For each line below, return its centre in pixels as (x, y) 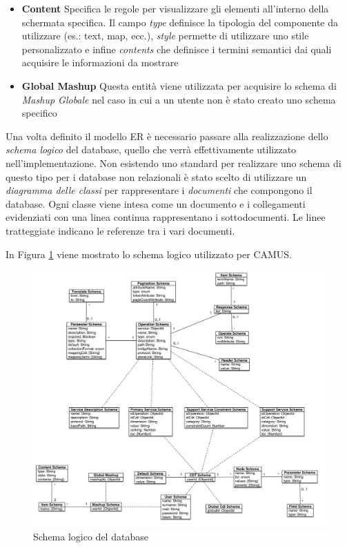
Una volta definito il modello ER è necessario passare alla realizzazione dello (167, 136)
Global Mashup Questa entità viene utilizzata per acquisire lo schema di (179, 85)
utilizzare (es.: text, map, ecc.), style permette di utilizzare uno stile (165, 36)
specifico (39, 113)
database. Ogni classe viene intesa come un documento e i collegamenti (156, 203)
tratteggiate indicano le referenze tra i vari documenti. (120, 230)
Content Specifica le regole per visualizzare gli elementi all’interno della (175, 8)
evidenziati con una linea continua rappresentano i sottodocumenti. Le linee (166, 217)
